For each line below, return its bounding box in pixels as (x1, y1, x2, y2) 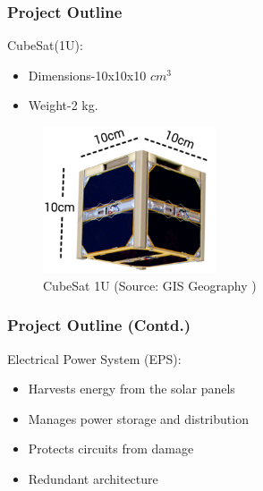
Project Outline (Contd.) (7, 314, 191, 336)
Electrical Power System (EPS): (7, 349, 182, 368)
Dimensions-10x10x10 (28, 65, 147, 84)
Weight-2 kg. (28, 96, 98, 114)
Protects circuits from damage (28, 439, 194, 458)
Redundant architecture (28, 470, 158, 488)
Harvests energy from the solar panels (28, 379, 235, 398)
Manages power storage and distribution (28, 409, 249, 428)
